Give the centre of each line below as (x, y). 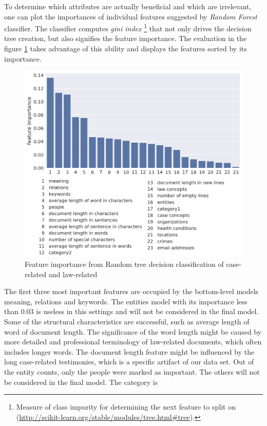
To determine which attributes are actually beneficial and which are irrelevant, (128, 6)
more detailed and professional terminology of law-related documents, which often (133, 342)
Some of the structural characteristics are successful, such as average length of (127, 322)
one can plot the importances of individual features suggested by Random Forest (131, 16)
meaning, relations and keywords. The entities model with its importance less (126, 301)
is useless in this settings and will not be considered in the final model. (147, 311)
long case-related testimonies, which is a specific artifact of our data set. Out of (129, 362)
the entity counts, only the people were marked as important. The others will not (132, 372)
